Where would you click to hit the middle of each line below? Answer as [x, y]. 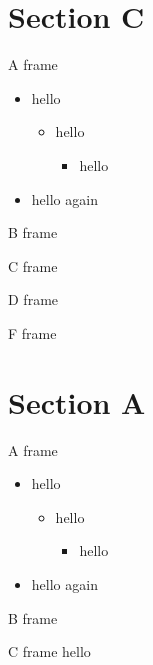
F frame [32, 332]
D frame [33, 299]
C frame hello [49, 651]
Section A [77, 401]
